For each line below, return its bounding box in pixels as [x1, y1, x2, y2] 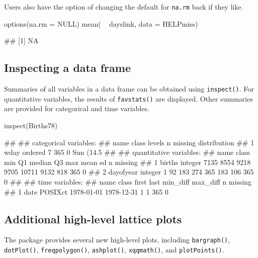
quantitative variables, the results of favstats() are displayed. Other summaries [4, 93, 253, 104]
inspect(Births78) [4, 120, 58, 130]
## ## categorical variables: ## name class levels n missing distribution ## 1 [4, 137, 254, 147]
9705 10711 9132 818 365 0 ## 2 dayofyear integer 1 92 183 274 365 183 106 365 [4, 166, 254, 177]
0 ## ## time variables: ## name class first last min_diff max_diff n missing [4, 176, 252, 187]
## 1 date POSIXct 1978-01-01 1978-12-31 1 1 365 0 [4, 186, 168, 197]
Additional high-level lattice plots [4, 211, 182, 226]
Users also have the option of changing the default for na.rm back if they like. [4, 2, 243, 12]
